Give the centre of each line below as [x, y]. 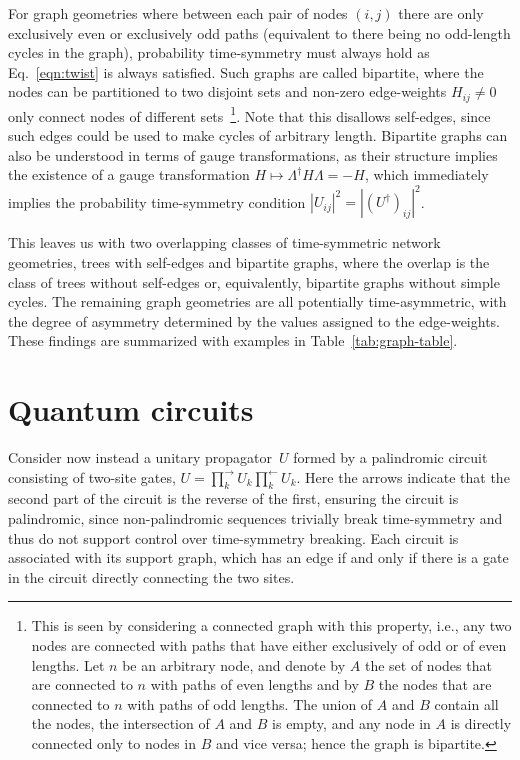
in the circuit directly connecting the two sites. [151, 576]
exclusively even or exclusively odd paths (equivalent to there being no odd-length [259, 32]
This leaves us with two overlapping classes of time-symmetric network [224, 242]
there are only [441, 13]
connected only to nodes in [113, 742]
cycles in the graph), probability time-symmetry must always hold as [219, 52]
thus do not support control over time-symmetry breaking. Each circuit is [233, 537]
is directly [481, 723]
